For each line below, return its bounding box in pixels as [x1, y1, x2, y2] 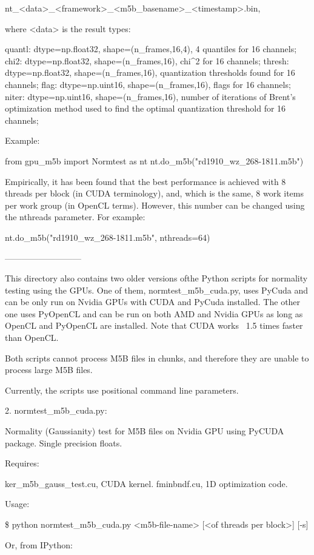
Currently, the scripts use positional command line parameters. [5, 383, 239, 396]
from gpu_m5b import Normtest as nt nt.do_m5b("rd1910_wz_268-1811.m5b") [5, 154, 304, 167]
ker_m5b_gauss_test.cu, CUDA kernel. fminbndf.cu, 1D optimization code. [5, 477, 288, 489]
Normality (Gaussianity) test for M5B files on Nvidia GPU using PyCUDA [5, 425, 284, 437]
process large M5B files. [5, 363, 93, 376]
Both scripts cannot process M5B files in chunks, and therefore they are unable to [5, 351, 309, 364]
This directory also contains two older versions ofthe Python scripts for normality [5, 272, 308, 284]
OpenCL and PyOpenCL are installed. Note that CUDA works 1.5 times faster [5, 319, 303, 332]
